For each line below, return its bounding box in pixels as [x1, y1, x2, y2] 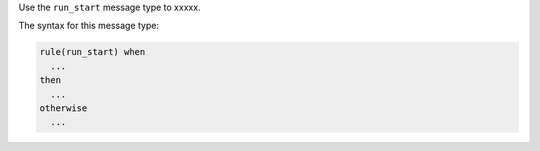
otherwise [39, 102, 88, 114]
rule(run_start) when [39, 46, 146, 58]
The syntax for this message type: [18, 20, 160, 32]
